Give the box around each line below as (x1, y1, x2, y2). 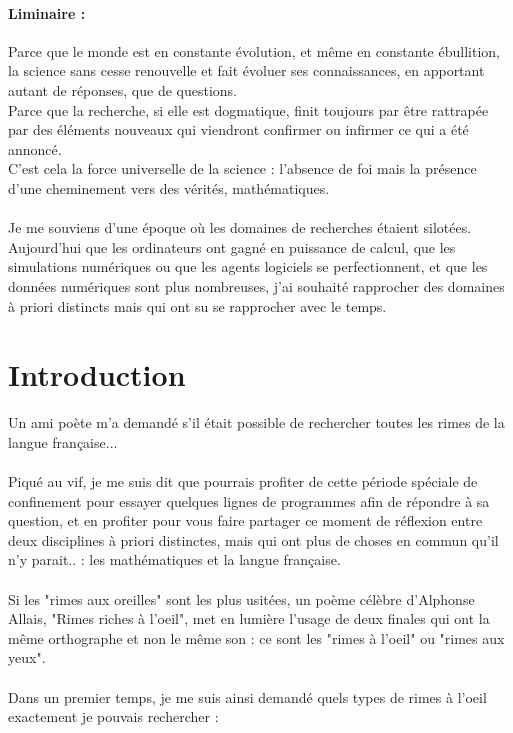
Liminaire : (8, 2, 86, 23)
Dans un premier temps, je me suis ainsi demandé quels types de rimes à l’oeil (8, 686, 487, 707)
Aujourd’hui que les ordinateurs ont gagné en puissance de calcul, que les (8, 236, 456, 257)
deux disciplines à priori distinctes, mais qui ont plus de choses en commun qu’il (8, 529, 499, 550)
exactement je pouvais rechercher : (8, 706, 219, 727)
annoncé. (8, 138, 62, 159)
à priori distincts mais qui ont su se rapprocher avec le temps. (8, 295, 387, 316)
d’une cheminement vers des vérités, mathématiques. (8, 177, 330, 198)
